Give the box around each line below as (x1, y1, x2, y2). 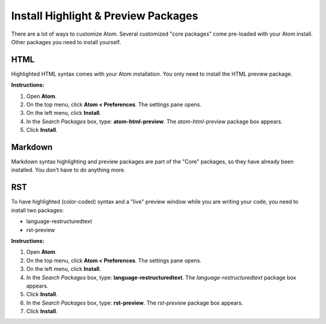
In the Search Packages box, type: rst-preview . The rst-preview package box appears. (26, 299, 244, 306)
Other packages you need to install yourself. (11, 38, 121, 45)
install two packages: (11, 206, 64, 214)
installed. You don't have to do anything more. (11, 166, 126, 173)
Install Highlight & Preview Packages (11, 9, 199, 22)
